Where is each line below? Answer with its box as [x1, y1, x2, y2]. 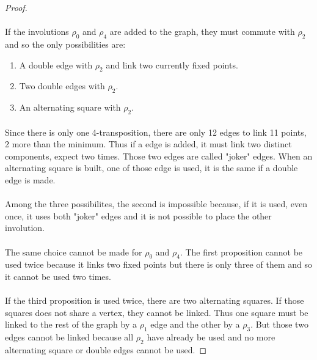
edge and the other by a [150, 318, 240, 331]
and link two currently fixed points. [106, 58, 238, 71]
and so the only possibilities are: [5, 37, 126, 50]
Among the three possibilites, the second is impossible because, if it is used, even [5, 197, 308, 210]
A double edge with [19, 58, 93, 71]
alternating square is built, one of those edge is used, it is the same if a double [5, 161, 298, 174]
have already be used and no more [147, 331, 275, 343]
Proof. [5, 1, 27, 13]
